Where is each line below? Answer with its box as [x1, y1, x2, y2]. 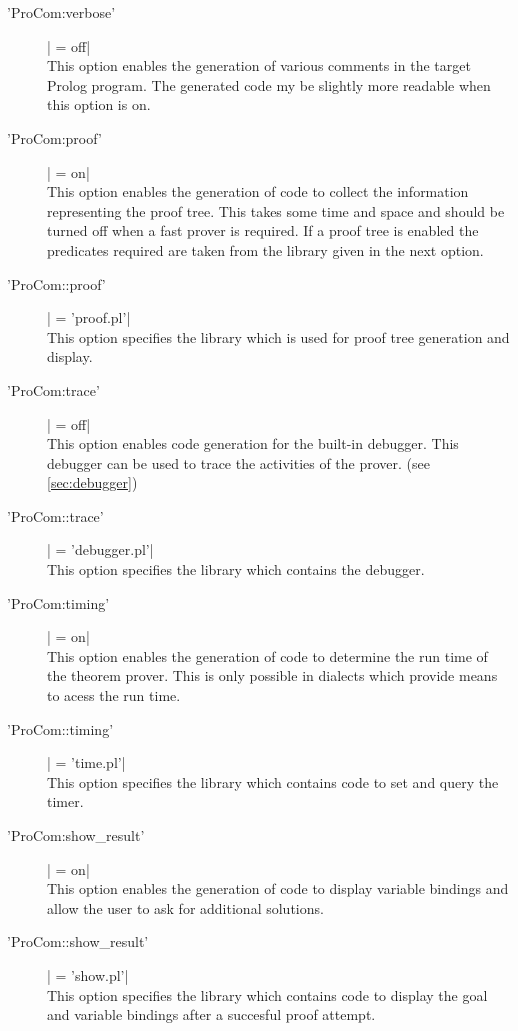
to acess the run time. [47, 685, 181, 706]
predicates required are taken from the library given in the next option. [47, 239, 484, 260]
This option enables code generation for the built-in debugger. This [47, 433, 459, 454]
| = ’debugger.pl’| [47, 539, 154, 560]
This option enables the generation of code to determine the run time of [47, 645, 488, 666]
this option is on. [47, 94, 151, 115]
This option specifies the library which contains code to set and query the [47, 771, 499, 792]
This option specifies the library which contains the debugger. [47, 559, 425, 580]
